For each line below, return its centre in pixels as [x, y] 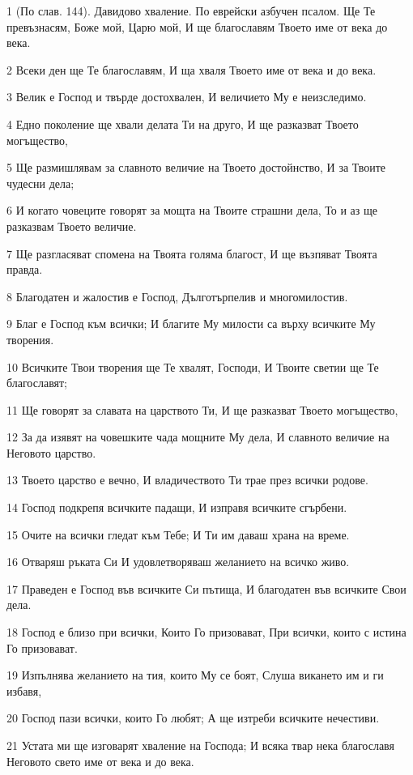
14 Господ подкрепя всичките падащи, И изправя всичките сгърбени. [177, 507]
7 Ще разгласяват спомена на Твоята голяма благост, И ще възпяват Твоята [192, 253]
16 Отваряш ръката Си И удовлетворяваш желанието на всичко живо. [178, 562]
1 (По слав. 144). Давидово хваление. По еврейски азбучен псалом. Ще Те [191, 11]
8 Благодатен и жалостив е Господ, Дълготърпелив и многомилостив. [177, 296]
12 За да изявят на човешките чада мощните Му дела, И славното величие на [198, 437]
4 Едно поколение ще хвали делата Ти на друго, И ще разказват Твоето [183, 123]
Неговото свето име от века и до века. [100, 761]
